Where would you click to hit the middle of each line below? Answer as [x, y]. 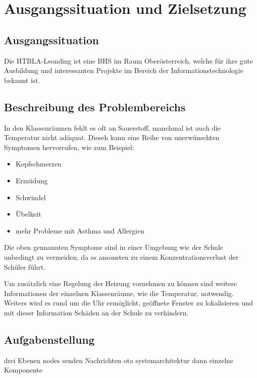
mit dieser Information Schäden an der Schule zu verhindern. [96, 312]
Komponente [23, 370]
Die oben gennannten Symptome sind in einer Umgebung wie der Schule [114, 247]
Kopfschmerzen [39, 164]
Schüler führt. [25, 266]
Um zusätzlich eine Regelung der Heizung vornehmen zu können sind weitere [121, 283]
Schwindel [31, 197]
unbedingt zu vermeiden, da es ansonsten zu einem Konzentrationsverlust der [121, 257]
